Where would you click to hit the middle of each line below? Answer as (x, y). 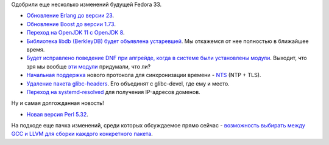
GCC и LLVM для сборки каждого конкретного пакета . (82, 134)
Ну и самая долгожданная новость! (58, 103)
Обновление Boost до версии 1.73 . (71, 24)
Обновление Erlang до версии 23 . (70, 16)
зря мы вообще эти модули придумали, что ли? (89, 66)
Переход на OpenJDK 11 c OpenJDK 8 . (76, 33)
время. (36, 49)
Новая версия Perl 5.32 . (57, 114)
